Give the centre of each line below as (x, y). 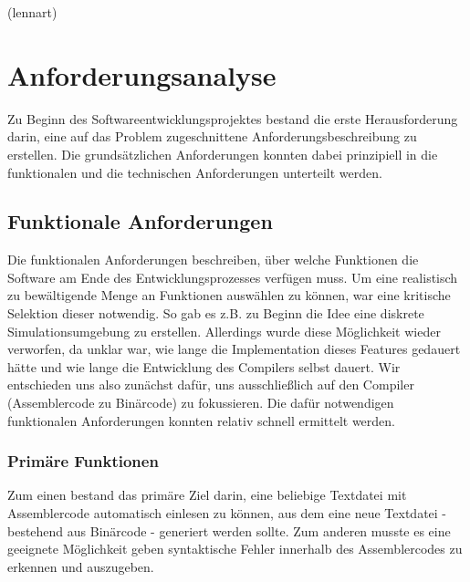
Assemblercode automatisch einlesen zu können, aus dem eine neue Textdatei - (227, 513)
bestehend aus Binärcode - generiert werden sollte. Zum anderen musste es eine (229, 530)
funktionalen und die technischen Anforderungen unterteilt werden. (195, 172)
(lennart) (32, 12)
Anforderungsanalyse (142, 74)
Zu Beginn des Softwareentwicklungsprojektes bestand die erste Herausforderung (233, 118)
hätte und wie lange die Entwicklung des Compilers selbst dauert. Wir (204, 366)
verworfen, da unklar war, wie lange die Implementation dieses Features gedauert (234, 349)
